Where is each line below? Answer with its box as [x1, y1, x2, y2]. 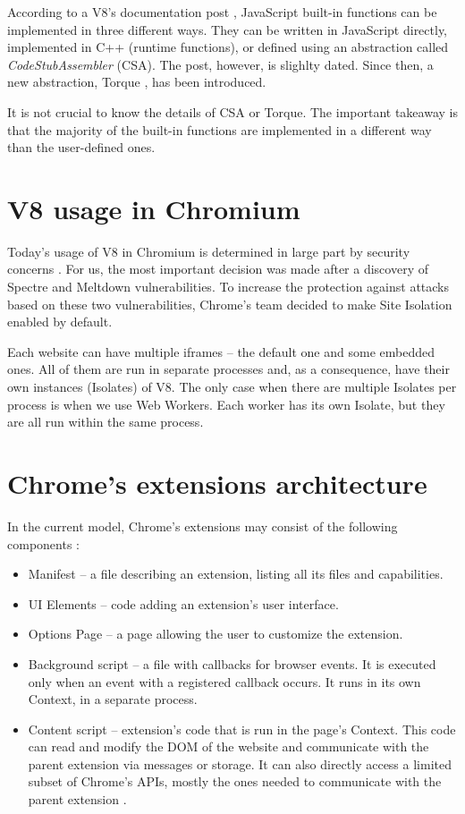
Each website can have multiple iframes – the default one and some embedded [7, 342, 435, 360]
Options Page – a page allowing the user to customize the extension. [28, 624, 403, 643]
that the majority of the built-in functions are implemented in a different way [7, 120, 432, 139]
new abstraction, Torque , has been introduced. [7, 72, 266, 91]
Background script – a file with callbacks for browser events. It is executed [28, 654, 436, 673]
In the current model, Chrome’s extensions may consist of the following [7, 516, 398, 535]
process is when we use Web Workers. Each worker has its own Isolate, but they [7, 394, 445, 413]
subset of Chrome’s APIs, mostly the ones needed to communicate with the [28, 772, 442, 791]
